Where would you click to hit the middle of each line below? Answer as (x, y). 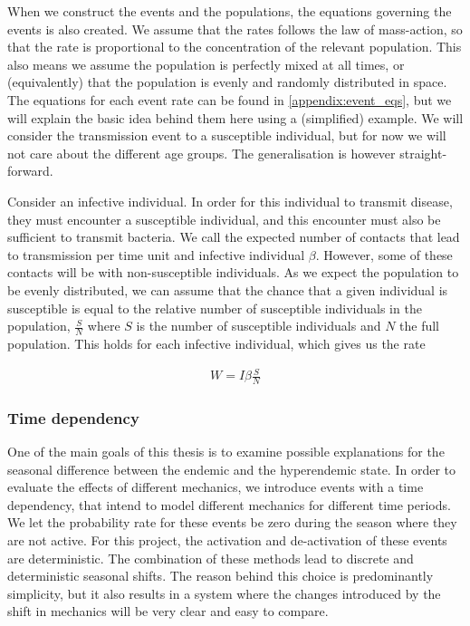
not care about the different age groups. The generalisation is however (201, 153)
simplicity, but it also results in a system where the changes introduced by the (224, 593)
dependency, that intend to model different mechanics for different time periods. (229, 504)
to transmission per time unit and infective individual (156, 254)
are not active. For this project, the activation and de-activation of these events (227, 540)
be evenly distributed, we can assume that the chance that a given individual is (228, 289)
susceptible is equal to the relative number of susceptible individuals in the (215, 308)
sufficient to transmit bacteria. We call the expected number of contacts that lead (234, 237)
